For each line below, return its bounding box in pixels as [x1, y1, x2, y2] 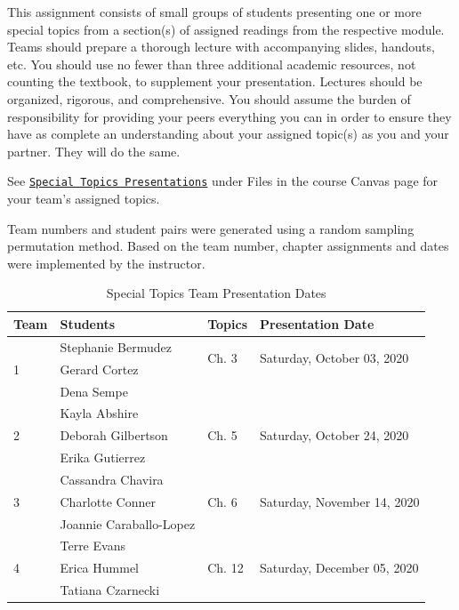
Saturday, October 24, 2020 [260, 426, 409, 445]
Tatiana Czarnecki [60, 581, 160, 599]
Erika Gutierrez [60, 448, 146, 467]
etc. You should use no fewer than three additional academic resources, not [7, 54, 416, 73]
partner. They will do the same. [7, 141, 181, 160]
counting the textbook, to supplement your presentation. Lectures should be [7, 72, 423, 91]
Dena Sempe [60, 381, 128, 400]
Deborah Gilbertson [60, 426, 168, 445]
